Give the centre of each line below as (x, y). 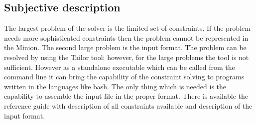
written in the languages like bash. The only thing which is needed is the (115, 86)
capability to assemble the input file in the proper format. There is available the (126, 96)
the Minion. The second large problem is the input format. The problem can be (125, 47)
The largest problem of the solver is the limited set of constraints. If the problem (127, 28)
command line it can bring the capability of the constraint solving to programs (124, 77)
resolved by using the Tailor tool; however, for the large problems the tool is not (127, 57)
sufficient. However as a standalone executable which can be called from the (120, 67)
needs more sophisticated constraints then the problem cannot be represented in (126, 37)
